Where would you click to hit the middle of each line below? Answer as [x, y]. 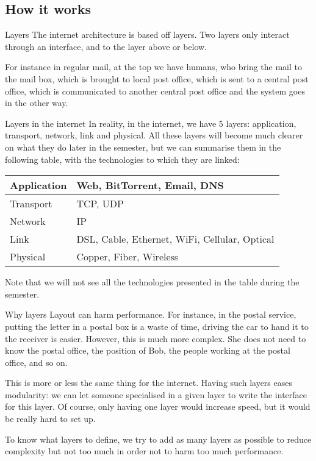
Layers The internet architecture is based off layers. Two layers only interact [147, 34]
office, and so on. [36, 362]
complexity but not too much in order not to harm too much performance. [144, 451]
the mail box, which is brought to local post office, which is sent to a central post [157, 78]
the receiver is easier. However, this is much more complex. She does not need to [156, 338]
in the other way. [37, 103]
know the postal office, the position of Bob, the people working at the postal [148, 350]
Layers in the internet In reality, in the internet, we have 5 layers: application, [151, 123]
